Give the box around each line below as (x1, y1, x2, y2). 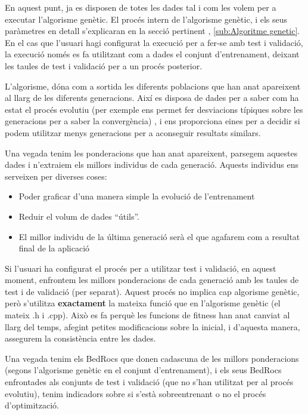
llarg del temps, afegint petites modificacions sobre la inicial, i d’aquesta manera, (5, 320, 300, 333)
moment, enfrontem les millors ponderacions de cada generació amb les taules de (5, 273, 299, 286)
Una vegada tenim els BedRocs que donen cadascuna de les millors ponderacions (5, 352, 299, 364)
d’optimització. (5, 399, 60, 411)
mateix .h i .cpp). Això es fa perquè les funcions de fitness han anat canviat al (5, 309, 290, 321)
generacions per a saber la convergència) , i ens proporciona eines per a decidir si (5, 115, 300, 127)
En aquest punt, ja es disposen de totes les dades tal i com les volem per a (5, 1, 276, 13)
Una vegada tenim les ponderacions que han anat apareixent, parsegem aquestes (5, 146, 298, 159)
